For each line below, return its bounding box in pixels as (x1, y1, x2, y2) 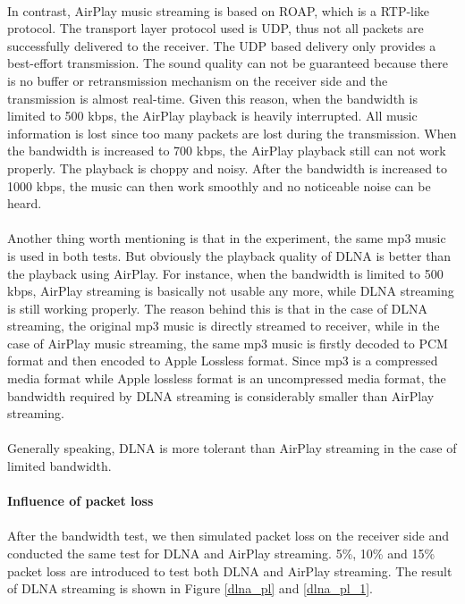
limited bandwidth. (7, 457, 112, 475)
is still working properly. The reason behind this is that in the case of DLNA (7, 298, 428, 317)
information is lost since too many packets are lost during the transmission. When (7, 123, 457, 142)
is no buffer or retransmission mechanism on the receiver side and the (7, 71, 388, 89)
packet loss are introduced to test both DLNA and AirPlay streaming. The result (7, 561, 452, 580)
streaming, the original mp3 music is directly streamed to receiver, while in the (7, 316, 440, 335)
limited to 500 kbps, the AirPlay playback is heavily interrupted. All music (7, 106, 418, 125)
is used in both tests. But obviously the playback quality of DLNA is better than (7, 246, 452, 264)
